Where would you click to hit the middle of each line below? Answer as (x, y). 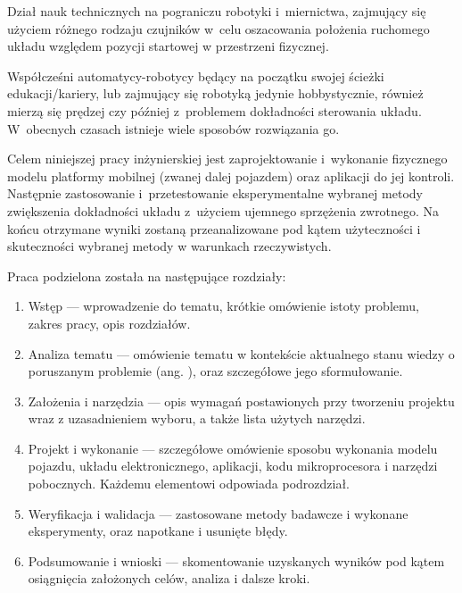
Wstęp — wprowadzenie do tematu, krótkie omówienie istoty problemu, (223, 306)
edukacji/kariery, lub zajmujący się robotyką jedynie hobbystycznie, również (215, 93)
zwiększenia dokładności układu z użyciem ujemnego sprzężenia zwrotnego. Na (223, 210)
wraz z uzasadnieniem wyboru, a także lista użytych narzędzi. (197, 418)
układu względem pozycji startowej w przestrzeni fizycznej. (168, 46)
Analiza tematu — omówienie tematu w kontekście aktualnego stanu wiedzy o (241, 353)
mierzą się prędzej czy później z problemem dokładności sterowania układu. (214, 110)
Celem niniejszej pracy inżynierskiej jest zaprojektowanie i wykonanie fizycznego (227, 159)
